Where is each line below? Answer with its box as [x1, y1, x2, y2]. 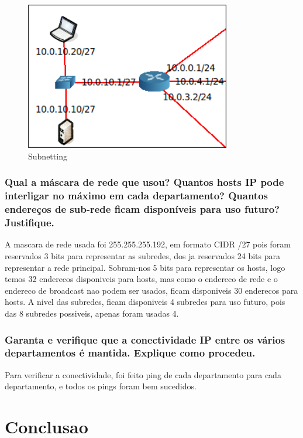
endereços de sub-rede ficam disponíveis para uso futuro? [5, 202, 280, 216]
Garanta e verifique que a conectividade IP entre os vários [5, 332, 285, 347]
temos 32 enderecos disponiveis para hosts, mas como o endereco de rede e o [5, 273, 278, 285]
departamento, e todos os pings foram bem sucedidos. [5, 380, 197, 392]
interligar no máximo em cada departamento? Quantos [5, 188, 268, 203]
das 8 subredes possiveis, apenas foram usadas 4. [5, 307, 179, 319]
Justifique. [5, 215, 54, 230]
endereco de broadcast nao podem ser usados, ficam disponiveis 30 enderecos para [5, 284, 298, 296]
